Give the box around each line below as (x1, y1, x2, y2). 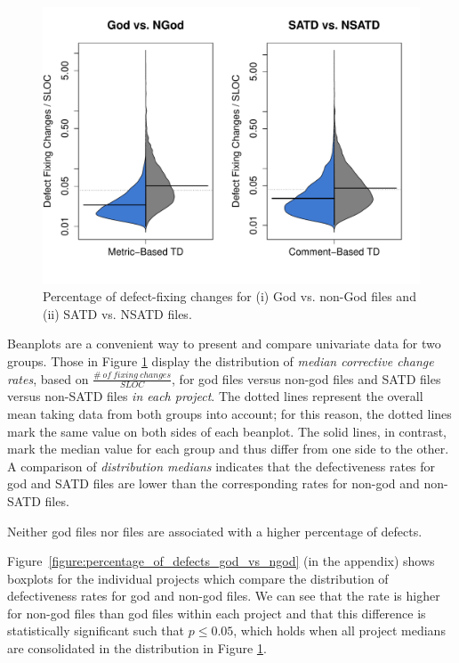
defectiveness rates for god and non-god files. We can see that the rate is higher (7, 586, 440, 605)
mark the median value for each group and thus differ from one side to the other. (7, 439, 449, 458)
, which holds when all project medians (233, 621, 446, 640)
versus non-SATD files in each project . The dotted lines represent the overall (7, 387, 423, 405)
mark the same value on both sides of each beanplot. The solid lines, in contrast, (7, 422, 447, 440)
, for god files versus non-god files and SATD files (172, 369, 441, 388)
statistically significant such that (7, 621, 185, 640)
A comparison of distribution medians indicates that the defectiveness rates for (7, 456, 436, 475)
